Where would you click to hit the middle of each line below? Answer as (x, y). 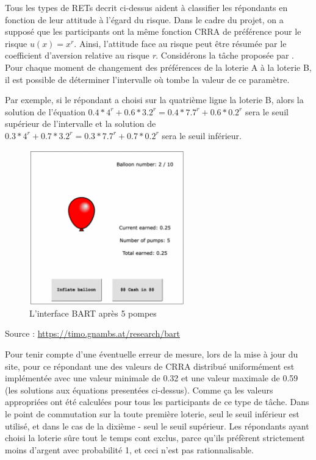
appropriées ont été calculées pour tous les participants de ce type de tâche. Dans (157, 402)
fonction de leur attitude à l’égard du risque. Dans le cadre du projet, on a (144, 19)
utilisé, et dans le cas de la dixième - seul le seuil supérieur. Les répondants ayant (157, 426)
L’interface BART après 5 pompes (93, 313)
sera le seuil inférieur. (202, 135)
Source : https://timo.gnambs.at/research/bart (93, 333)
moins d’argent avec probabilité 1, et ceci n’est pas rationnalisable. (129, 449)
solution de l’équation (45, 111)
